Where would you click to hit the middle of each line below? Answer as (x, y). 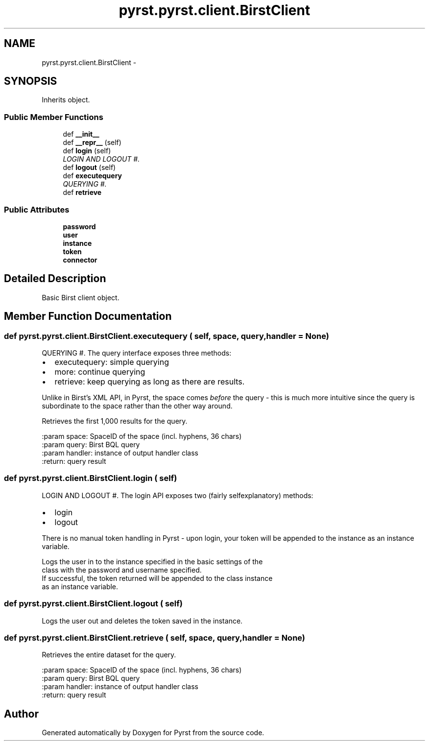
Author (21, 714)
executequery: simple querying (112, 362)
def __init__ (81, 134)
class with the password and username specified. (122, 570)
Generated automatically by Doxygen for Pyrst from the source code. (153, 733)
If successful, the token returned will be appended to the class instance (157, 578)
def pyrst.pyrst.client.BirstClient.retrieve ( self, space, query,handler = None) (155, 637)
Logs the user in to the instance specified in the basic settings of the (152, 561)
